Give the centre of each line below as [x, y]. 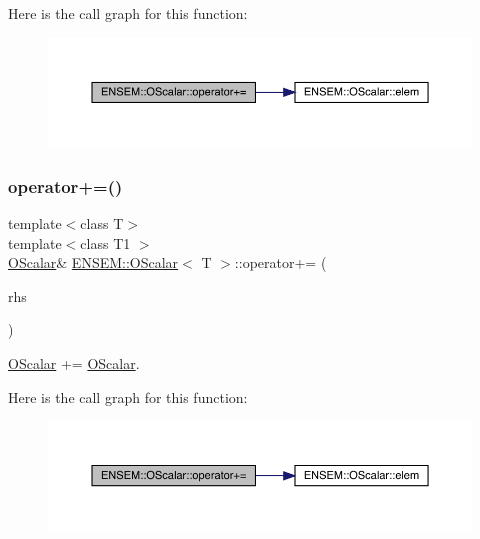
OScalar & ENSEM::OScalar [93, 262]
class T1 [105, 242]
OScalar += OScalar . [74, 363]
